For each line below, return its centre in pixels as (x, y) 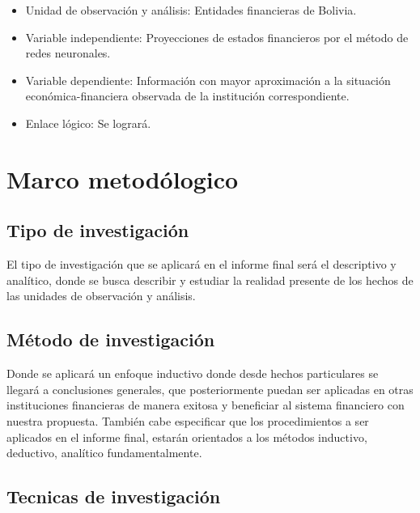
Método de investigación (111, 339)
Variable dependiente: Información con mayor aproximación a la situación (208, 80)
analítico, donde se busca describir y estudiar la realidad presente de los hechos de (210, 280)
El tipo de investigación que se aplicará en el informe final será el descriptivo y (202, 264)
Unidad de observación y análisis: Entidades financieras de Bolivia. (191, 10)
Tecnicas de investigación (114, 496)
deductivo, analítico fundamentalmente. (104, 453)
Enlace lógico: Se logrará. (88, 123)
